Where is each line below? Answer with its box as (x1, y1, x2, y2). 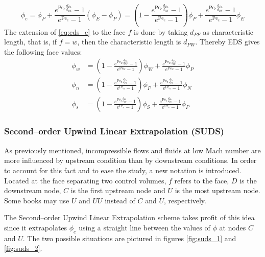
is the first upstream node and (70, 185, 165, 196)
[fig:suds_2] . (4, 243, 42, 253)
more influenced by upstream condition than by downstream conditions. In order (4, 155, 257, 166)
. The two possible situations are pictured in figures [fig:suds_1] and (22, 232, 236, 243)
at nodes (219, 222, 246, 232)
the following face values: (4, 46, 82, 57)
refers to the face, (174, 175, 229, 185)
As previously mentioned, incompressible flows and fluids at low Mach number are (4, 145, 261, 155)
